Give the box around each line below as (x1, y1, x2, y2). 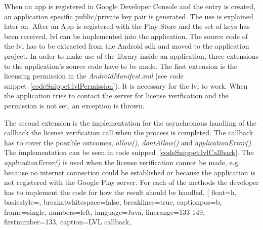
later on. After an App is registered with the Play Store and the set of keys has (4, 21, 250, 31)
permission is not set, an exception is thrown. (4, 100, 145, 110)
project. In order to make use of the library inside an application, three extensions (4, 50, 259, 61)
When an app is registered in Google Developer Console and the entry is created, (4, 1, 255, 11)
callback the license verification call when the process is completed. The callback (4, 127, 253, 138)
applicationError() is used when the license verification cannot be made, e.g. (4, 157, 240, 167)
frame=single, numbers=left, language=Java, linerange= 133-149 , (4, 206, 205, 217)
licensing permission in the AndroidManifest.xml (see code (4, 70, 184, 81)
